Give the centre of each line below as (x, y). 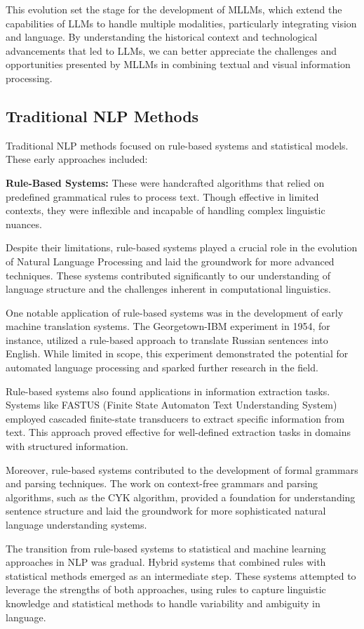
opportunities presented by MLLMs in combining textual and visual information (178, 64)
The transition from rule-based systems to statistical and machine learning (166, 548)
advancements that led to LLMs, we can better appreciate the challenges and (171, 50)
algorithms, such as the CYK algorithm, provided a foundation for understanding (181, 497)
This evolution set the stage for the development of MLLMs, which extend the (174, 9)
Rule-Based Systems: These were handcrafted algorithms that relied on (165, 182)
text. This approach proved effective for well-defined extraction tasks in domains (178, 432)
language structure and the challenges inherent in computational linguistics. (169, 289)
